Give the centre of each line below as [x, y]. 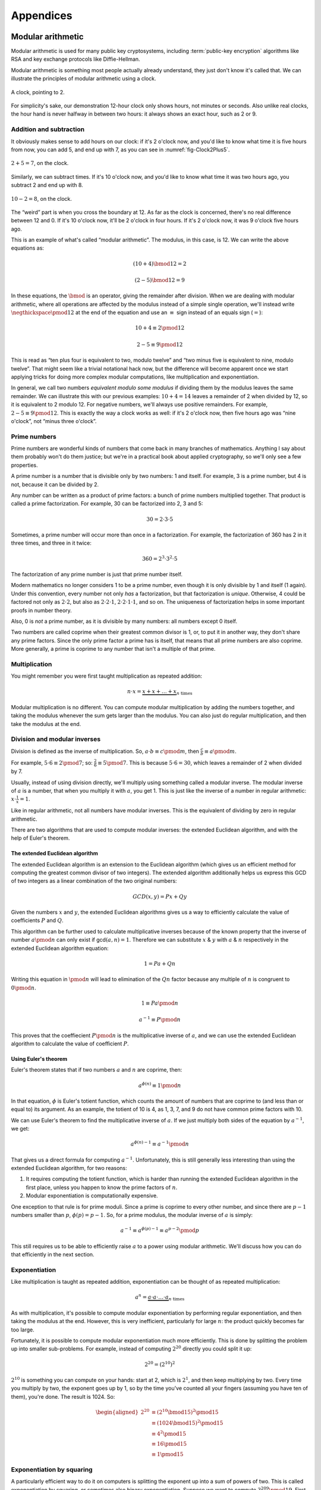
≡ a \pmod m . [221, 751]
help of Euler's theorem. [40, 838]
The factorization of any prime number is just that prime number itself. [97, 574]
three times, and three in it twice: [51, 543]
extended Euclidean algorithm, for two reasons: [69, 1168]
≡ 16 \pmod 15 [169, 1444]
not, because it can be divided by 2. [55, 484]
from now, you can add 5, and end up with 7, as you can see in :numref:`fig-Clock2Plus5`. [120, 150]
